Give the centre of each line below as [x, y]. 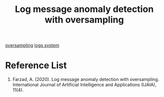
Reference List [36, 65]
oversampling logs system [32, 45]
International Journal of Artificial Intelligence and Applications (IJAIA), [85, 85]
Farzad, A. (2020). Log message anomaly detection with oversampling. [86, 79]
